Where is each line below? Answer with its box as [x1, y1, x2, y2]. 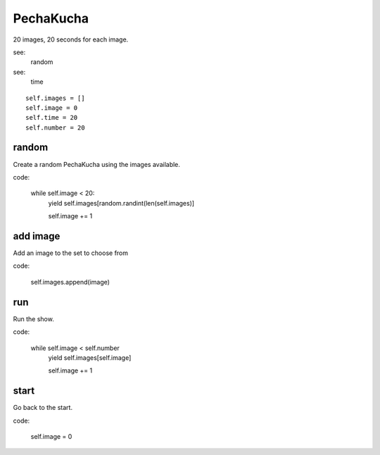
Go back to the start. [13, 404, 73, 412]
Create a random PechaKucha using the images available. [13, 160, 181, 168]
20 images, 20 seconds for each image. [13, 35, 129, 44]
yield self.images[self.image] [48, 353, 132, 362]
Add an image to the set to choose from [13, 249, 129, 257]
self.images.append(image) [30, 278, 110, 286]
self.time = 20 [25, 113, 78, 122]
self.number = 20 [25, 123, 85, 132]
